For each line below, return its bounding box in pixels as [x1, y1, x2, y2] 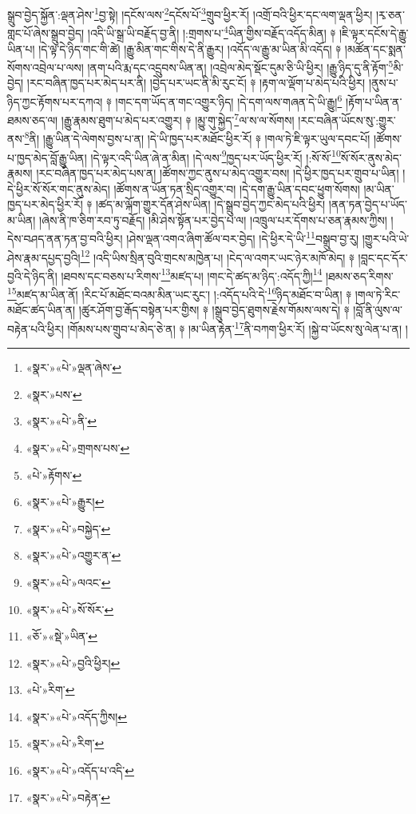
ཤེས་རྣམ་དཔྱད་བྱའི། [7, 249, 81, 265]
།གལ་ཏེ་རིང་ [355, 285, 401, 302]
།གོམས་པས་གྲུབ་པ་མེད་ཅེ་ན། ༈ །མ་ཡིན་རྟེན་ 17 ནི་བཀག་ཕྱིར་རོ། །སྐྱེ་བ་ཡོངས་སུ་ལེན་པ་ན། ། [67, 317, 408, 337]
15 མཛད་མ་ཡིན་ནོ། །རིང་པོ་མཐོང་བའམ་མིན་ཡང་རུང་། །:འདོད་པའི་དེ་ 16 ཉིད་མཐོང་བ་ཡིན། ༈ [7, 284, 352, 302]
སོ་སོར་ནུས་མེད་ [340, 149, 402, 166]
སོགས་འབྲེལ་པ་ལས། [7, 58, 84, 75]
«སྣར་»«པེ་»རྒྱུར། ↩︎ [26, 493, 105, 510]
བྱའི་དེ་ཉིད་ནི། [7, 267, 57, 284]
